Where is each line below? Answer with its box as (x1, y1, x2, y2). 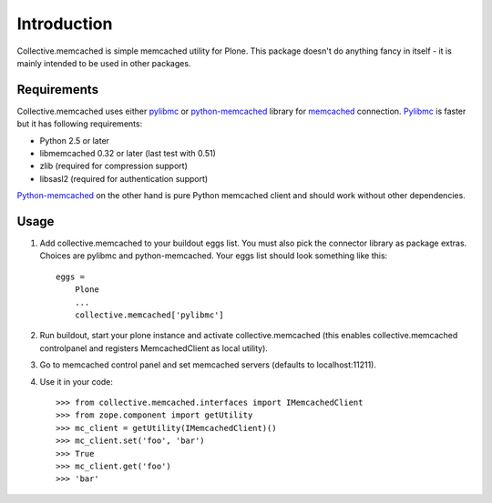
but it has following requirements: (16, 118, 143, 129)
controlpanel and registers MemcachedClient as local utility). (39, 342, 269, 354)
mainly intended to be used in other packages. (16, 57, 191, 68)
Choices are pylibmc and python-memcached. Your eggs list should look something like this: (39, 250, 388, 261)
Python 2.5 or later (39, 135, 109, 146)
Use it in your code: (39, 376, 114, 387)
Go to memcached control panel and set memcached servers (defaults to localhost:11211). (39, 359, 377, 370)
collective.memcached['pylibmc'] (74, 310, 225, 320)
